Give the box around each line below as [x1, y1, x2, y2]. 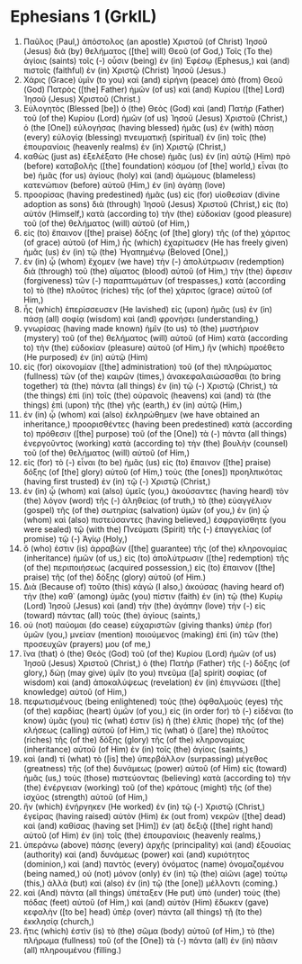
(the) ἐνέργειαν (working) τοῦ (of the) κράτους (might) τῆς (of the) [22, 781, 272, 793]
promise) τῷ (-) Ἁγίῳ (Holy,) [22, 533, 129, 544]
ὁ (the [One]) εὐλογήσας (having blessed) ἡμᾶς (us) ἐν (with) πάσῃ [22, 122, 275, 132]
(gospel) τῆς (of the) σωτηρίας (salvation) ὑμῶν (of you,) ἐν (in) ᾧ [22, 504, 270, 515]
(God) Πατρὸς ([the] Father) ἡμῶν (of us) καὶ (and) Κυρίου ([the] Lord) [22, 84, 286, 95]
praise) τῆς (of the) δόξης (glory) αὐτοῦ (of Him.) [22, 572, 206, 582]
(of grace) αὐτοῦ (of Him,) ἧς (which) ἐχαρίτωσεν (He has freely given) [22, 237, 289, 248]
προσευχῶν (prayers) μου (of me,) [22, 638, 152, 649]
